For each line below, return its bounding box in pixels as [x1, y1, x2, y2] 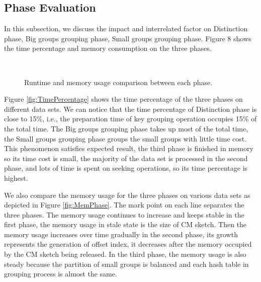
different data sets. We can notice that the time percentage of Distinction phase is [4, 103, 257, 114]
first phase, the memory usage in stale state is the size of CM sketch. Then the [4, 219, 247, 230]
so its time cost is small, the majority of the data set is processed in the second [4, 153, 248, 163]
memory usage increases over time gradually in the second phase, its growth [4, 229, 238, 239]
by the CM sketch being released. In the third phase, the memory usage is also [4, 249, 246, 259]
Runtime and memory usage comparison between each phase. [24, 77, 213, 87]
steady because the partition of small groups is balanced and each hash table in [4, 258, 249, 269]
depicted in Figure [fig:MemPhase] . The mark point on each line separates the [4, 199, 244, 210]
